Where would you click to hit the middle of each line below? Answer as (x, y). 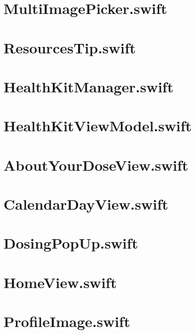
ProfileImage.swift (67, 321)
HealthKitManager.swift (89, 86)
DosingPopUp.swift (71, 243)
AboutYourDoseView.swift (96, 165)
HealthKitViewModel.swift (98, 126)
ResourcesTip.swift (70, 47)
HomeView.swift (60, 282)
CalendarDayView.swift (86, 204)
